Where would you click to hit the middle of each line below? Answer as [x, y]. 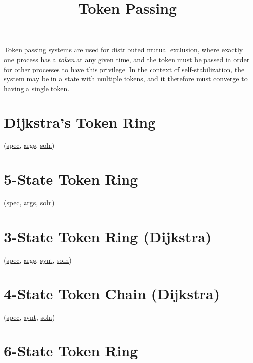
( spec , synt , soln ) [30, 317]
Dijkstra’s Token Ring [80, 122]
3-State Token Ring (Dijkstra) [108, 236]
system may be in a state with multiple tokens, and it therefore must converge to [126, 79]
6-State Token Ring [71, 351]
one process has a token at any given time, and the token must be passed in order [127, 59]
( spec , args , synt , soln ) [38, 259]
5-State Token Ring [71, 179]
